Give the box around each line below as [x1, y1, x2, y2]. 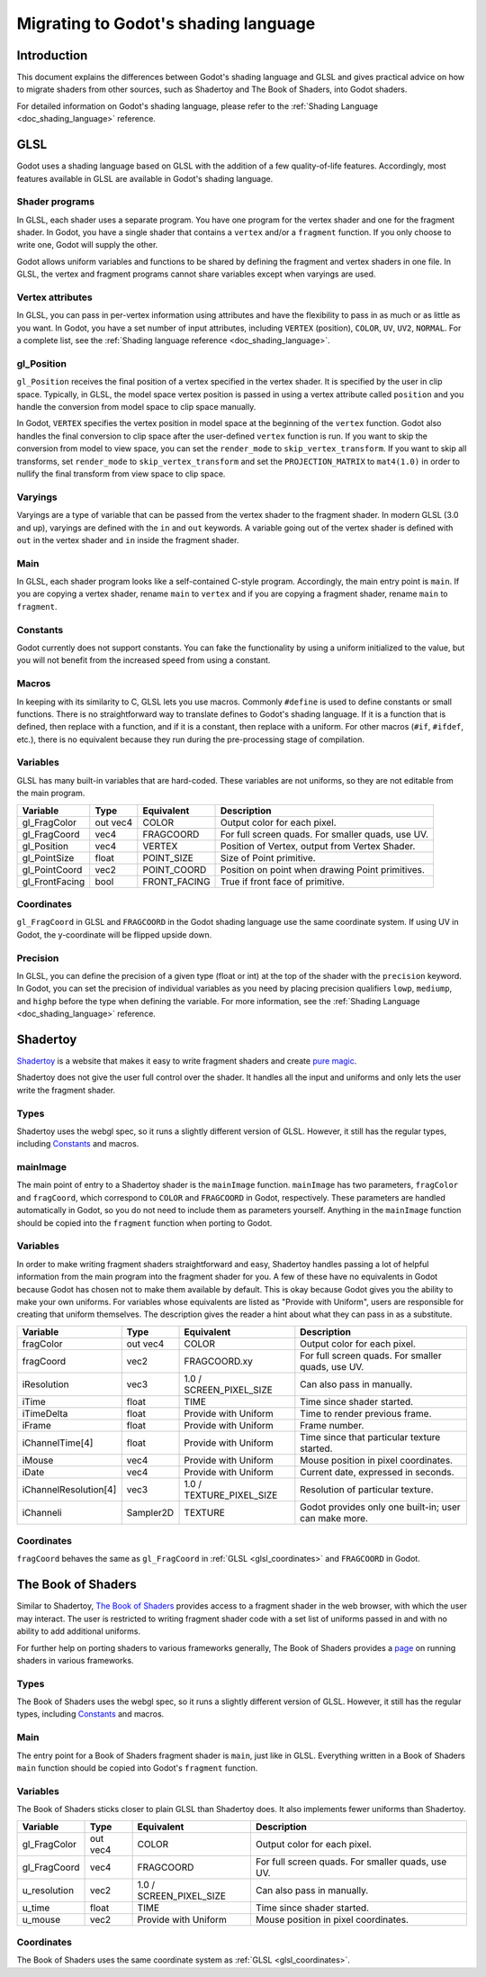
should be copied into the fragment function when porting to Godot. [16, 1217, 273, 1229]
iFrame [22, 1419, 51, 1431]
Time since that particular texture [300, 1430, 441, 1443]
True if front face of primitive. [220, 875, 346, 887]
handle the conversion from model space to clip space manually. [16, 402, 256, 413]
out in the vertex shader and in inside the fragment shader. [16, 534, 239, 545]
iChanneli [22, 1506, 62, 1519]
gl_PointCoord [22, 863, 83, 875]
